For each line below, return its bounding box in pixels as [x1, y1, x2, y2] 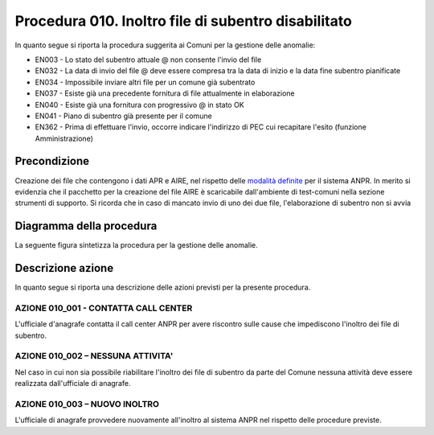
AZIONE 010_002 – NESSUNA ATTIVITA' [14, 351, 174, 362]
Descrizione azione [14, 261, 114, 275]
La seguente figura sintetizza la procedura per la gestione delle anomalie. [14, 240, 259, 250]
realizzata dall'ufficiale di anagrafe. [14, 379, 131, 388]
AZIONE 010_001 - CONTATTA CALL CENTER [14, 302, 193, 314]
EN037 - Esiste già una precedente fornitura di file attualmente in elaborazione [35, 88, 295, 98]
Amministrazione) [35, 133, 94, 143]
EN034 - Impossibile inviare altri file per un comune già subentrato [35, 77, 256, 87]
